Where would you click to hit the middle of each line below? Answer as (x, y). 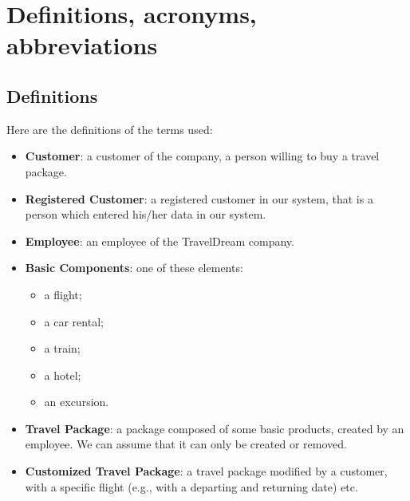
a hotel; (63, 375)
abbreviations (82, 45)
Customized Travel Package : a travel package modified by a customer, (206, 471)
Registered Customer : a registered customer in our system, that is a (199, 198)
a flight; (63, 294)
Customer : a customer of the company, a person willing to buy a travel (202, 156)
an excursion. (77, 402)
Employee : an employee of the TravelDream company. (160, 241)
